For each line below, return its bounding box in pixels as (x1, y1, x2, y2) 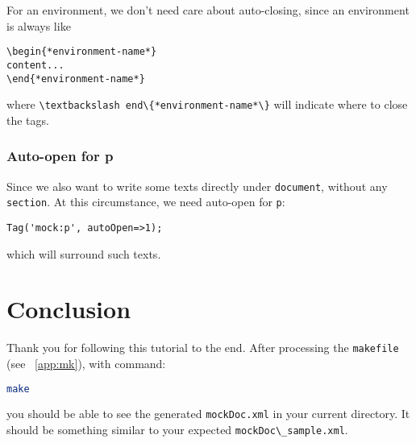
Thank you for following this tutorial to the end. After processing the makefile (6, 339, 399, 356)
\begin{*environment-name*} (6, 46, 157, 58)
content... (6, 59, 64, 71)
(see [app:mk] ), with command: (6, 354, 166, 371)
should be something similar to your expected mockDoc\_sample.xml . (6, 421, 348, 438)
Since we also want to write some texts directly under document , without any (6, 177, 388, 194)
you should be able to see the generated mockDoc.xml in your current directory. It (6, 405, 410, 422)
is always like (6, 17, 71, 34)
